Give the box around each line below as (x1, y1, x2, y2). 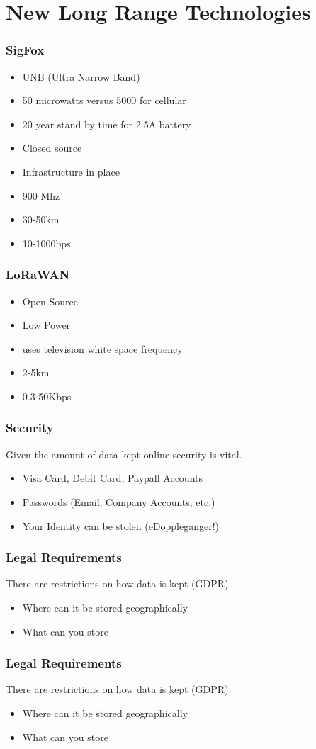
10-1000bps (22, 235, 71, 250)
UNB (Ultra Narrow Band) (22, 69, 140, 84)
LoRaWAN (6, 266, 70, 283)
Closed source (22, 140, 82, 155)
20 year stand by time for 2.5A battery (22, 116, 191, 131)
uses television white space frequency (22, 341, 183, 356)
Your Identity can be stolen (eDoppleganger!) (22, 518, 220, 533)
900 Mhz (22, 188, 60, 203)
